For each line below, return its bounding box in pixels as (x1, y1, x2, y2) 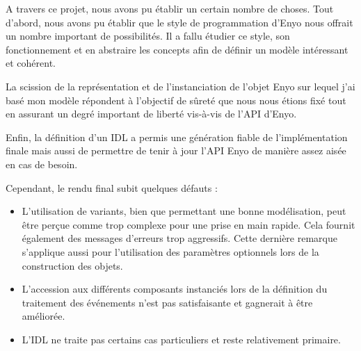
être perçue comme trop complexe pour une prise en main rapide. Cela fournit (22, 217, 355, 231)
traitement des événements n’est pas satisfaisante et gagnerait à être (22, 295, 313, 309)
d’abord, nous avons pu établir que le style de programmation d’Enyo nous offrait (6, 15, 353, 29)
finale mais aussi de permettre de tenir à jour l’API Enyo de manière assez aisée (6, 143, 346, 158)
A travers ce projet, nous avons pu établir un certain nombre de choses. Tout (6, 1, 334, 15)
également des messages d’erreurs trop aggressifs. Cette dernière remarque (22, 231, 337, 245)
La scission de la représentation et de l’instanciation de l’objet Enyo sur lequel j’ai (6, 79, 355, 93)
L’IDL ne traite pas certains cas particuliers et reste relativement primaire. (22, 332, 341, 346)
